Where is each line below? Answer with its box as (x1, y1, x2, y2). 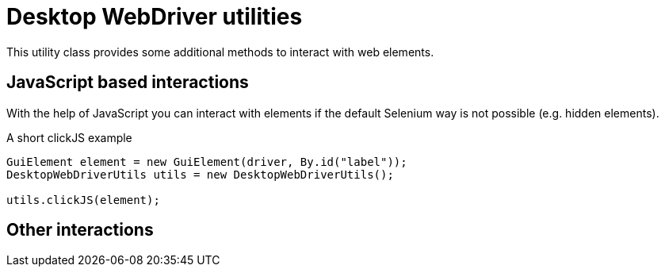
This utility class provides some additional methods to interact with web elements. (6, 44, 434, 59)
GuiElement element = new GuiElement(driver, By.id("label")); (6, 155, 407, 168)
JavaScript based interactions (6, 72, 249, 93)
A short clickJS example (6, 130, 132, 144)
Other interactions (6, 220, 154, 240)
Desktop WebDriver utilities (6, 3, 303, 30)
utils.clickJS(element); (6, 193, 160, 206)
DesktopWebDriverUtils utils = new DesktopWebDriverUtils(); (6, 167, 394, 181)
